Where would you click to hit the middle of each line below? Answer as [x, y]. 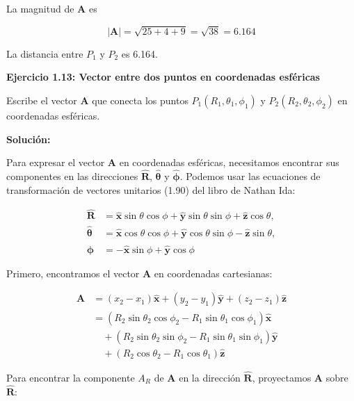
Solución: [29, 139]
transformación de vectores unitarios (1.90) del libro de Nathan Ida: [151, 189]
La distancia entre [45, 53]
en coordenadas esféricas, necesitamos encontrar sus [229, 162]
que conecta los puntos [140, 100]
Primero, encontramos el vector [73, 273]
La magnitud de [40, 8]
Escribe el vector [42, 100]
